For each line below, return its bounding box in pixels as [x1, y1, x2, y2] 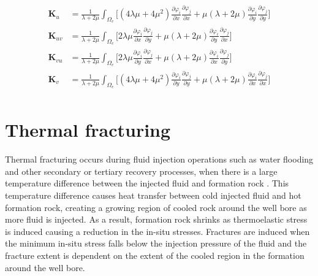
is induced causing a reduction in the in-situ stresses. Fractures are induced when [5, 224, 310, 237]
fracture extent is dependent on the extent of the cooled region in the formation [5, 248, 305, 261]
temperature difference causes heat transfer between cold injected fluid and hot [5, 188, 301, 201]
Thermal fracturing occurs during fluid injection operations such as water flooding [5, 153, 314, 166]
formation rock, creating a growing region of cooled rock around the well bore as [5, 201, 307, 213]
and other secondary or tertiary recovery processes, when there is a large [5, 164, 278, 177]
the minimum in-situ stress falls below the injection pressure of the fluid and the [5, 237, 307, 250]
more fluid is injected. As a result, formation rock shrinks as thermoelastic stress [5, 213, 308, 226]
